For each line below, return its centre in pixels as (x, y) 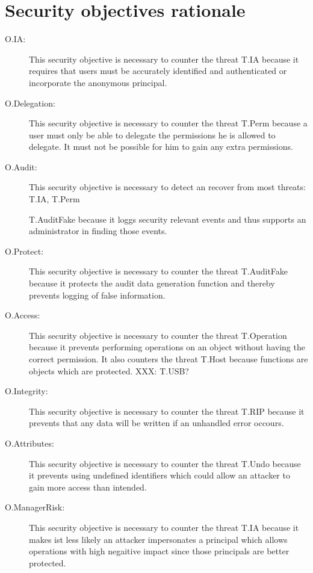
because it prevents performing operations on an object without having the (167, 347)
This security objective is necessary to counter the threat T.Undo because (165, 463)
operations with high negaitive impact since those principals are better (159, 551)
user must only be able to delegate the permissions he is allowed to (152, 135)
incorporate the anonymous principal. (98, 82)
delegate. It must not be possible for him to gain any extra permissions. (161, 147)
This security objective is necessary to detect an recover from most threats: (167, 187)
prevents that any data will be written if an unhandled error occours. (156, 423)
